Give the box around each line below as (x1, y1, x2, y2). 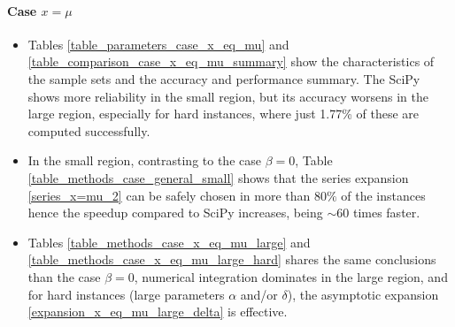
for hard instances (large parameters (27, 285, 225, 303)
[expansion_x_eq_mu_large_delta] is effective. (27, 302, 288, 321)
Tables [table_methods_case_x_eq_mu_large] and (27, 232, 311, 251)
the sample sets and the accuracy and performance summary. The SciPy (27, 69, 420, 87)
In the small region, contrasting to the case (27, 151, 261, 170)
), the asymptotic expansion (287, 285, 439, 303)
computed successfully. (27, 121, 150, 140)
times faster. (352, 203, 420, 222)
